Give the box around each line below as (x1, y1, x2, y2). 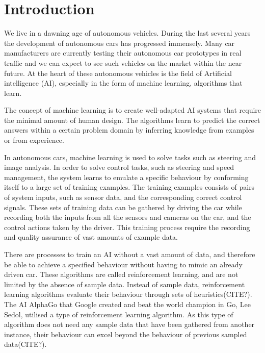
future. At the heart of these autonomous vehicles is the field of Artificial (4, 67, 232, 78)
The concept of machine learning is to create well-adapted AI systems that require (4, 105, 261, 115)
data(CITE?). (4, 339, 47, 349)
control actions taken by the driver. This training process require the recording (4, 221, 250, 232)
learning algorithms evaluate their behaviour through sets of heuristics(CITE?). (4, 289, 252, 299)
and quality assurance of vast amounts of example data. (4, 232, 178, 242)
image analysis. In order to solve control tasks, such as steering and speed (4, 162, 234, 172)
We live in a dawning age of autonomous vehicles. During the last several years (4, 28, 251, 38)
